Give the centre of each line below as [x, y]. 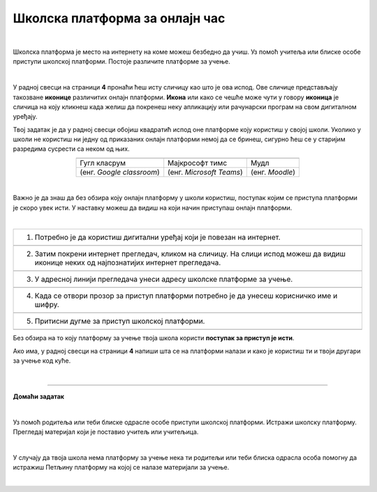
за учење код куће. [42, 361]
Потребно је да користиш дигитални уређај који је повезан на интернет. [157, 238]
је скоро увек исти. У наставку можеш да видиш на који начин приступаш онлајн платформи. [153, 208]
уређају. [25, 117]
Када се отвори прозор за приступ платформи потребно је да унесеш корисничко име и [186, 296]
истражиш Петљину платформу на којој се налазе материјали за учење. [121, 468]
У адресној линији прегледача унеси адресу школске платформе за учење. [164, 280]
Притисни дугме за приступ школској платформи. [120, 321]
